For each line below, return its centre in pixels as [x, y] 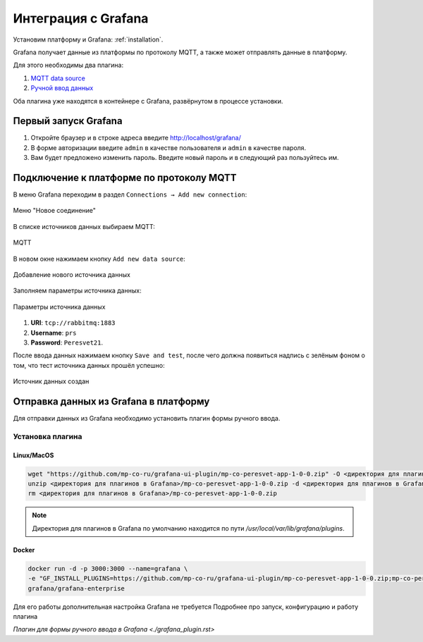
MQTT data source [58, 78]
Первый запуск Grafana [68, 121]
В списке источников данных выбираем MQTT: [84, 226]
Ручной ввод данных [62, 88]
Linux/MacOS [33, 455]
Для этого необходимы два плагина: [68, 65]
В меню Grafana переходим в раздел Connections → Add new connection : [130, 195]
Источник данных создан [51, 381]
